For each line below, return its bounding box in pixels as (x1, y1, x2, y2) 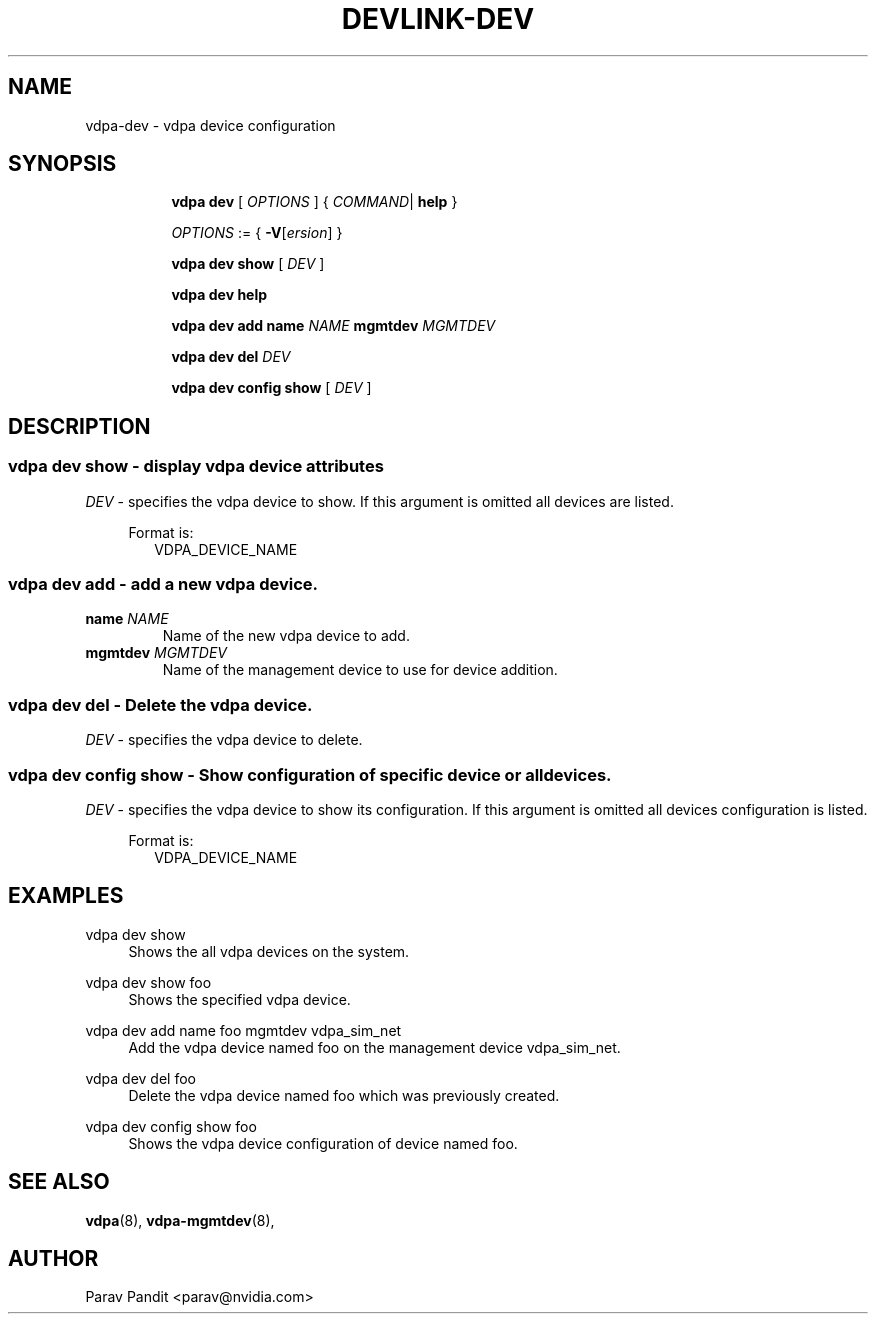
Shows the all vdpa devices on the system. (128, 942, 410, 960)
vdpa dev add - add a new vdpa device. (8, 574, 319, 595)
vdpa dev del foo (85, 1069, 196, 1087)
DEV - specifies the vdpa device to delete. (85, 731, 363, 749)
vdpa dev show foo (85, 973, 212, 991)
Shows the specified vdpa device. (128, 990, 351, 1008)
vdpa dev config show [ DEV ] (171, 379, 372, 397)
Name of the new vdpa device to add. (162, 627, 410, 645)
